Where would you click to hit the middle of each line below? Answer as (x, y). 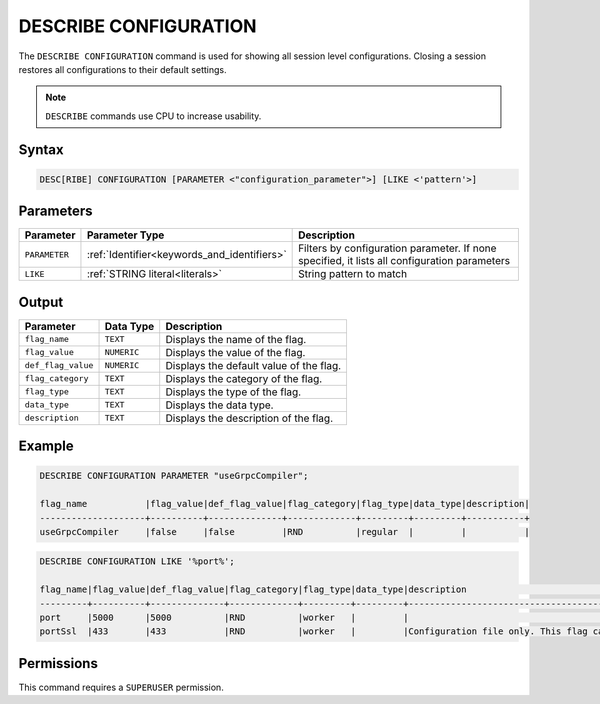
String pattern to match (353, 274)
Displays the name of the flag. (236, 339)
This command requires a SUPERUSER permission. (121, 687)
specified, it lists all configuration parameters (404, 261)
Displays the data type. (219, 405)
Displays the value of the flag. (235, 352)
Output (41, 301)
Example (46, 446)
